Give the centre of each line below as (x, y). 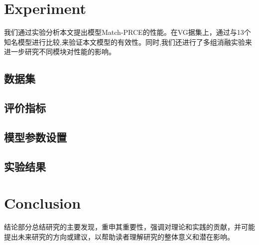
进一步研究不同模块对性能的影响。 (60, 52)
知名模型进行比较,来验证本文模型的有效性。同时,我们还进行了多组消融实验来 (128, 42)
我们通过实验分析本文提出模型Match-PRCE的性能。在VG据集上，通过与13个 (128, 32)
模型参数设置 (35, 137)
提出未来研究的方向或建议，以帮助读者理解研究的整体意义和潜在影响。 (119, 236)
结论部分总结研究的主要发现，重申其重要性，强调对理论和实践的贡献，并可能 (129, 227)
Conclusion (43, 203)
